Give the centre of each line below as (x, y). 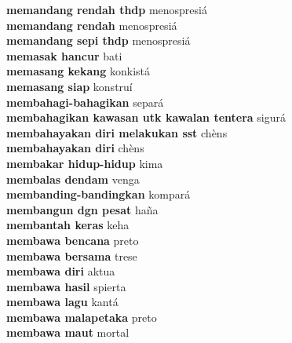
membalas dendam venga (73, 179)
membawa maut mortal (68, 332)
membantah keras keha (68, 225)
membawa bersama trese (72, 255)
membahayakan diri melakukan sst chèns (117, 132)
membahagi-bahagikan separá (85, 102)
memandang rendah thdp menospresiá (107, 9)
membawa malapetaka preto (82, 317)
